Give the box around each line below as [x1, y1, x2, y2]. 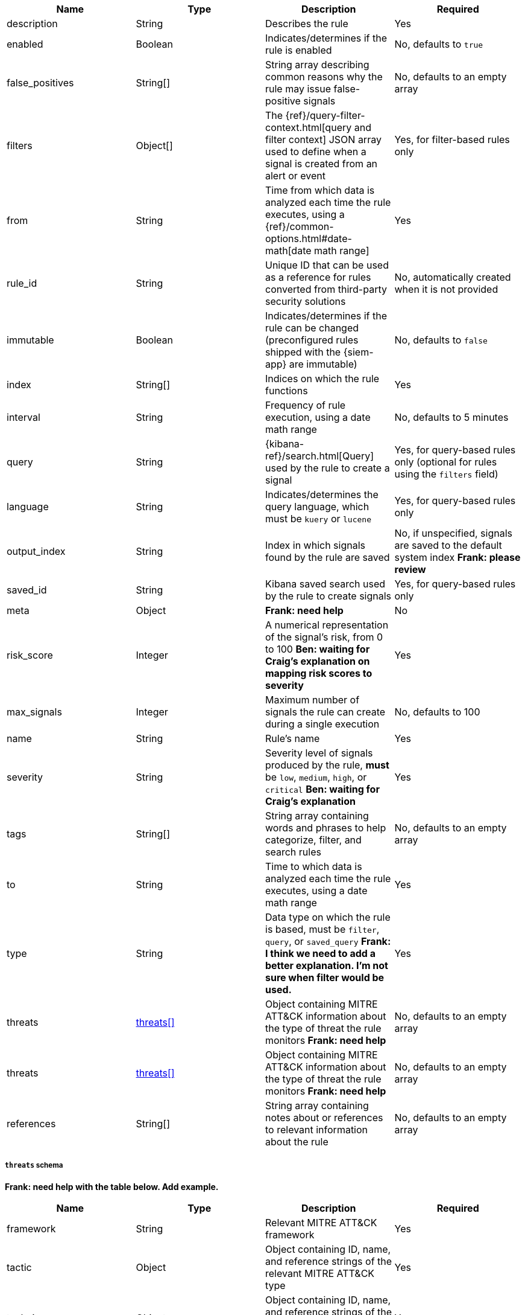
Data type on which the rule [265, 911, 391, 923]
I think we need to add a [265, 947, 376, 959]
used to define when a [265, 146, 366, 158]
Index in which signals [265, 539, 365, 551]
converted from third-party [265, 283, 387, 295]
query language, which [265, 501, 369, 513]
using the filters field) [394, 468, 498, 480]
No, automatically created [394, 271, 511, 283]
